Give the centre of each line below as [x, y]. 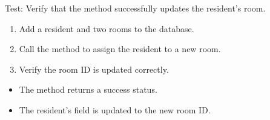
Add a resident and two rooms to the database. [107, 28]
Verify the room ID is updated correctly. [94, 69]
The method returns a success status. [88, 89]
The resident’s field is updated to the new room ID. [115, 109]
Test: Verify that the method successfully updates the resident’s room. [135, 8]
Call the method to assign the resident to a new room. [120, 49]
